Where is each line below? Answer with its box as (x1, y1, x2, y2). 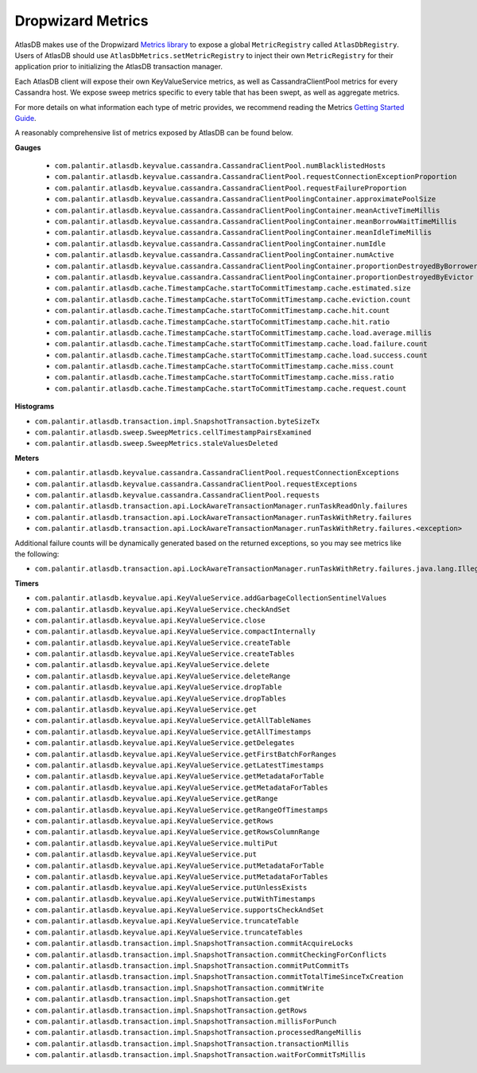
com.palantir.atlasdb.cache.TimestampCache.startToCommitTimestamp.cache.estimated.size (54, 283, 411, 293)
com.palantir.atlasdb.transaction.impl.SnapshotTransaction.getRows (34, 1005, 308, 1015)
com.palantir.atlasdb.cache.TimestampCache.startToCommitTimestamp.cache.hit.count (54, 306, 390, 315)
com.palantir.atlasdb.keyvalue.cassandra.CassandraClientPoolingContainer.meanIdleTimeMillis (54, 228, 432, 237)
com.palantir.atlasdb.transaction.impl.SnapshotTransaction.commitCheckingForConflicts (34, 950, 387, 959)
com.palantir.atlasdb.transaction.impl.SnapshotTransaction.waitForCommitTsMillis (34, 1051, 366, 1059)
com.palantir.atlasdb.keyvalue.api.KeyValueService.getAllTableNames (34, 716, 312, 725)
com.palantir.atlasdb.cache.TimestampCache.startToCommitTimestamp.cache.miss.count (54, 362, 394, 371)
